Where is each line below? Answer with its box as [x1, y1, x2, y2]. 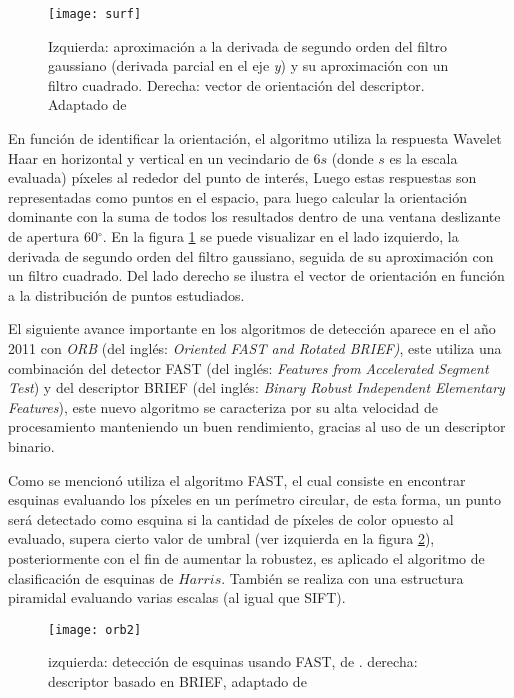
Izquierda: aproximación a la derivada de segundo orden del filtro [48, 35, 447, 56]
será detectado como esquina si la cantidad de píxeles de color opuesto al [8, 508, 454, 529]
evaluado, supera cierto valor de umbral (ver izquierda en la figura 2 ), [8, 528, 435, 549]
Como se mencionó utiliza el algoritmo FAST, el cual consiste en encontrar [8, 469, 466, 490]
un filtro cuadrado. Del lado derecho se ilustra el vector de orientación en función [8, 265, 505, 286]
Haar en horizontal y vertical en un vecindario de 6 [8, 147, 321, 168]
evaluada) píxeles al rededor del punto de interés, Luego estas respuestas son [8, 167, 477, 188]
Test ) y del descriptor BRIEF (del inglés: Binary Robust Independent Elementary [8, 377, 505, 398]
